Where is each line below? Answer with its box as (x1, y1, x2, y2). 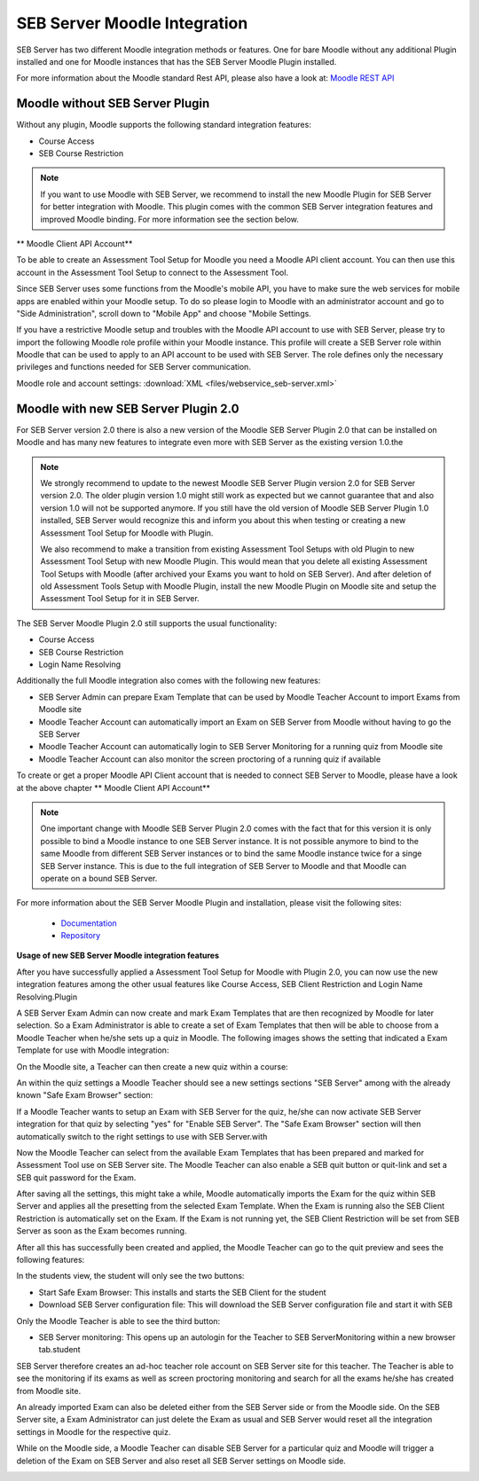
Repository (60, 930, 101, 941)
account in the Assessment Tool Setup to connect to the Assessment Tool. (16, 267, 288, 278)
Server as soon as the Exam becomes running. (16, 1226, 187, 1236)
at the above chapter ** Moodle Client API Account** (16, 782, 211, 793)
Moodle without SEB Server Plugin (16, 96, 210, 111)
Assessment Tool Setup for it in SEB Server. (40, 593, 200, 604)
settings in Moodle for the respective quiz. (16, 1426, 171, 1437)
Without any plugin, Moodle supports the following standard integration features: (16, 120, 312, 130)
